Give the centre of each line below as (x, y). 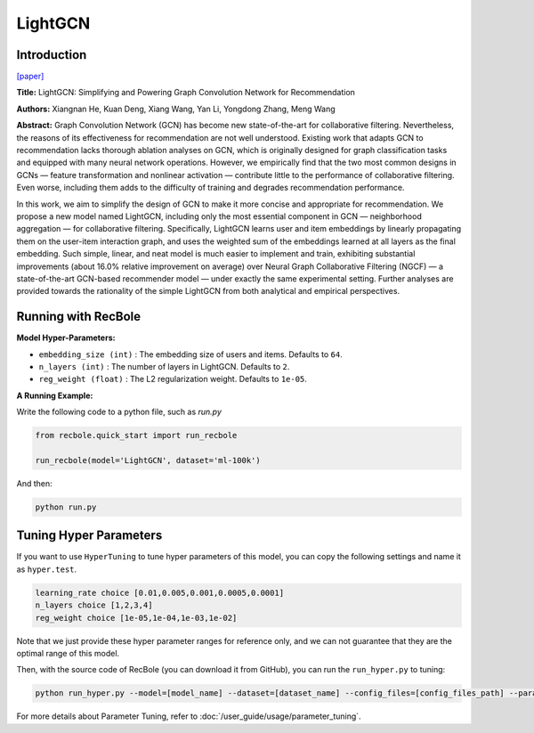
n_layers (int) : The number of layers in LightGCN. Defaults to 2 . (164, 366)
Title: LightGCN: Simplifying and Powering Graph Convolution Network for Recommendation (186, 93)
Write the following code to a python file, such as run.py (119, 412)
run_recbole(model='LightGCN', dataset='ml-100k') (148, 460)
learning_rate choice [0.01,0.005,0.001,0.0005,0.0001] (160, 593)
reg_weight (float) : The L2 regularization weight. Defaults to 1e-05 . (173, 379)
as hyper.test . (47, 569)
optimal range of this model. (68, 653)
